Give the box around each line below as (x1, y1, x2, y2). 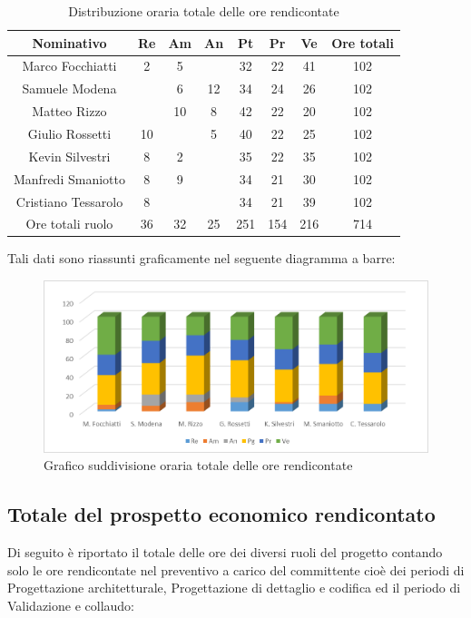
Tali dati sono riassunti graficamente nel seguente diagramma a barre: (7, 249, 396, 268)
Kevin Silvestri (28, 146, 111, 165)
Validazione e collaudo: (7, 595, 135, 614)
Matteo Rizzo (32, 102, 107, 121)
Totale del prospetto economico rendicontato (7, 500, 436, 528)
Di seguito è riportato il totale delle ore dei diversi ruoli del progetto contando (7, 542, 443, 561)
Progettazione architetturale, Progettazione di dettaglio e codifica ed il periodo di (7, 578, 461, 597)
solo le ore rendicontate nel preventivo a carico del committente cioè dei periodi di (7, 560, 465, 579)
